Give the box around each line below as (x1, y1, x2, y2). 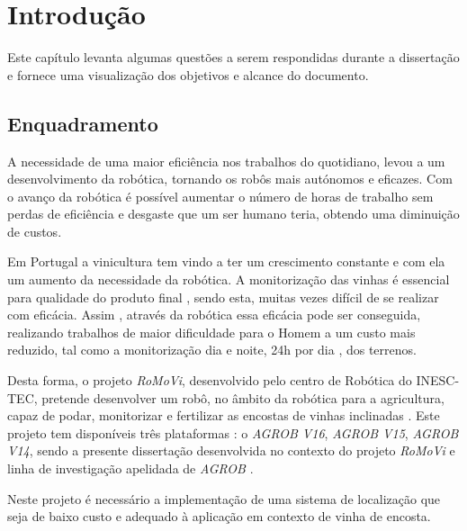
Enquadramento (7, 109, 158, 137)
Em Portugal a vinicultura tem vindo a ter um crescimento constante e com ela (7, 252, 445, 271)
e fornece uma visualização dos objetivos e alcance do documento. (7, 65, 369, 84)
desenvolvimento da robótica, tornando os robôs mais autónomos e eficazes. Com (7, 169, 453, 188)
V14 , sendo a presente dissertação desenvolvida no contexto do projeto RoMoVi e (7, 441, 455, 460)
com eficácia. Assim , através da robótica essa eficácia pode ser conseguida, (7, 305, 421, 324)
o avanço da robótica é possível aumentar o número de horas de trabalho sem (7, 186, 434, 205)
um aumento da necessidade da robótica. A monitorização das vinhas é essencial (7, 270, 450, 289)
